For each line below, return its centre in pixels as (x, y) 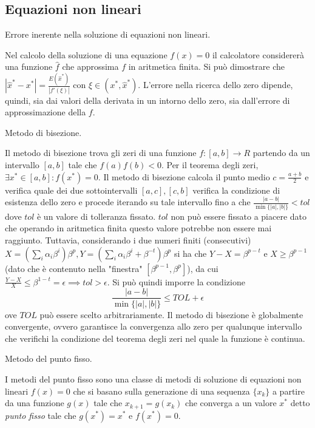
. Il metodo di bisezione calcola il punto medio (184, 176)
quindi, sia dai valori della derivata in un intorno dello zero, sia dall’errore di (147, 100)
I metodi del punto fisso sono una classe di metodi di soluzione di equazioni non (153, 379)
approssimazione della (46, 112)
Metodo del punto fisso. (49, 358)
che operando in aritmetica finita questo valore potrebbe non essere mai (138, 228)
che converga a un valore (231, 403)
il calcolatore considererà (258, 54)
